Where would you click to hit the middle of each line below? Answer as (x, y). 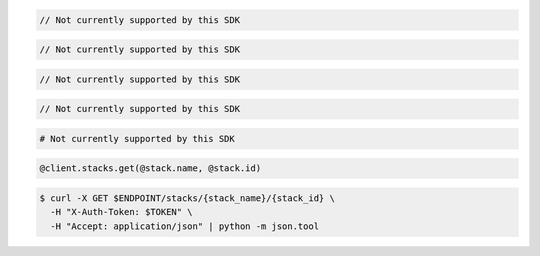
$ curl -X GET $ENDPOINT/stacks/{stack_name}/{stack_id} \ (187, 198)
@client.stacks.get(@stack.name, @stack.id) (150, 168)
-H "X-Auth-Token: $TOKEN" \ (122, 212)
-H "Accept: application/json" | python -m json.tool (185, 226)
